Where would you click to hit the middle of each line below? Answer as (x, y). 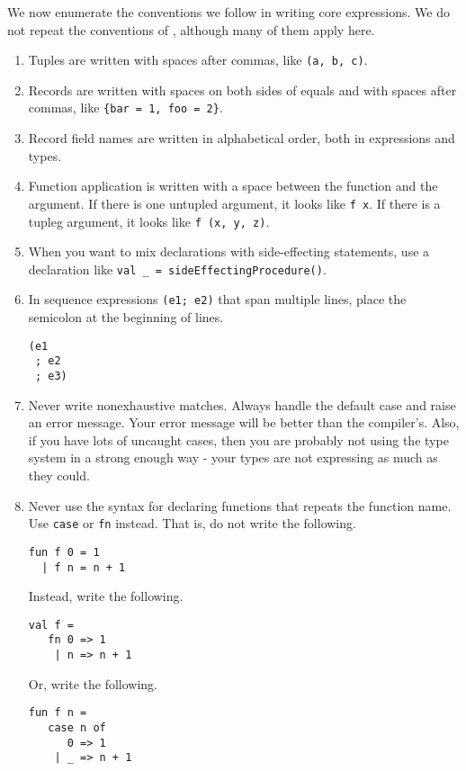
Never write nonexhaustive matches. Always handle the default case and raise (242, 404)
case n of (77, 728)
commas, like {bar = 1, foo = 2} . (125, 108)
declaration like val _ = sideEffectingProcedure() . (177, 269)
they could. (59, 475)
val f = (51, 625)
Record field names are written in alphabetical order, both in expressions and (242, 138)
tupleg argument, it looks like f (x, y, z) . (149, 221)
